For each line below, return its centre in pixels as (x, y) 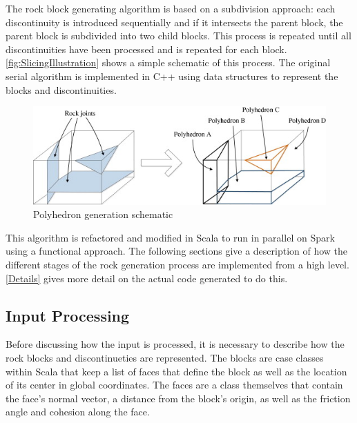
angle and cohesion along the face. (78, 412)
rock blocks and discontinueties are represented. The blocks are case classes (165, 357)
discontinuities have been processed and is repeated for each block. (146, 49)
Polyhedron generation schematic (103, 214)
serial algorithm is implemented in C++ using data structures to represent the (172, 76)
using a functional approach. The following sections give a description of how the (177, 251)
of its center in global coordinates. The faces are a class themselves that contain (174, 385)
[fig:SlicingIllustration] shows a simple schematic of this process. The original (168, 62)
